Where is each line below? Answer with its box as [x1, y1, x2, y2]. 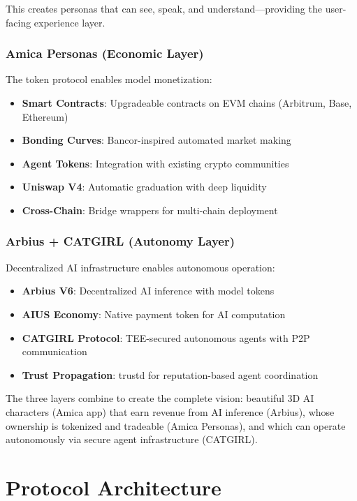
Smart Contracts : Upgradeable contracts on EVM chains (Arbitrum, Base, [22, 96, 352, 110]
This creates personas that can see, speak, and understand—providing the [6, 1, 322, 15]
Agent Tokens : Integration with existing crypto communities [22, 156, 289, 170]
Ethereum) [22, 109, 68, 124]
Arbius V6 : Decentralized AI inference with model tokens [22, 283, 275, 298]
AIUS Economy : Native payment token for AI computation [22, 306, 286, 321]
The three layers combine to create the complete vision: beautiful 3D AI [6, 391, 314, 405]
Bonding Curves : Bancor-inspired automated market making [22, 133, 291, 147]
